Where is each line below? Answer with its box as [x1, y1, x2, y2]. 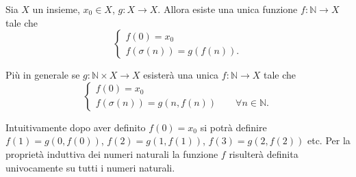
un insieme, [32, 2, 80, 16]
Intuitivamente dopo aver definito [5, 120, 146, 134]
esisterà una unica [143, 68, 219, 82]
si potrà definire [200, 120, 267, 134]
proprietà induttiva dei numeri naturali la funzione [5, 146, 218, 161]
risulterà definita [229, 146, 298, 161]
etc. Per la [307, 133, 351, 148]
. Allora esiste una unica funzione [157, 2, 298, 16]
